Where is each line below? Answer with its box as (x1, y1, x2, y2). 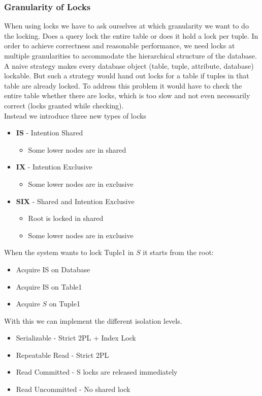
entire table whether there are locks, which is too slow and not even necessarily (4, 90, 250, 101)
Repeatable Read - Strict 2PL (16, 349, 109, 360)
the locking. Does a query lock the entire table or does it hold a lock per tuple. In (4, 30, 258, 41)
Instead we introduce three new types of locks (4, 110, 146, 121)
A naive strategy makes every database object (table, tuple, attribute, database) (4, 60, 254, 71)
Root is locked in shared (28, 213, 104, 223)
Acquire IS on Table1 (16, 281, 82, 292)
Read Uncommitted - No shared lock (16, 384, 130, 394)
